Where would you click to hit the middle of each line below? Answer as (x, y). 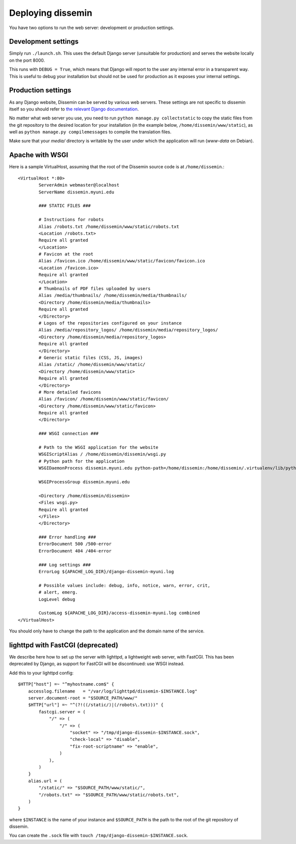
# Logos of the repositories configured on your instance (110, 323)
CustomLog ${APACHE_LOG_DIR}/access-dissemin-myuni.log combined (119, 613)
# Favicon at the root (66, 254)
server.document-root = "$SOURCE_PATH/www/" (83, 698)
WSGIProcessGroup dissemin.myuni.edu (84, 482)
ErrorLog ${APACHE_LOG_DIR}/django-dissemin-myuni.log (106, 572)
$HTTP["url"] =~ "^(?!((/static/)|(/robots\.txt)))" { (96, 705)
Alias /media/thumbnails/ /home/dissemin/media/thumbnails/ (113, 295)
